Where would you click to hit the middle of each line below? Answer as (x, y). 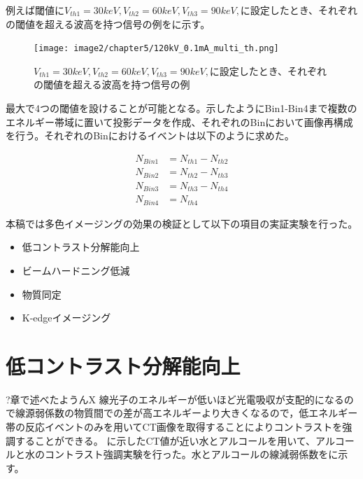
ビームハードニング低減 (76, 270)
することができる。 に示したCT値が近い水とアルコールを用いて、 (165, 440)
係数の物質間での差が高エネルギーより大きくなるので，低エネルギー (201, 413)
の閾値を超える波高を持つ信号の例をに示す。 (108, 23)
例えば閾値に (35, 10)
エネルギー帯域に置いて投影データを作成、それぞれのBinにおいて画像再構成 (179, 122)
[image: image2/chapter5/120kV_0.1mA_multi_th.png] (156, 49)
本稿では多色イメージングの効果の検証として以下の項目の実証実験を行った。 (182, 223)
